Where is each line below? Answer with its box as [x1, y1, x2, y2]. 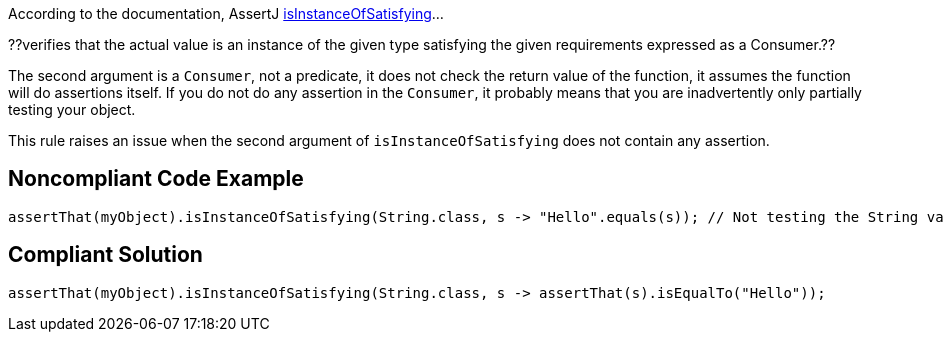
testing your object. [8, 101, 136, 118]
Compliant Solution [8, 242, 203, 268]
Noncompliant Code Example [8, 166, 304, 192]
